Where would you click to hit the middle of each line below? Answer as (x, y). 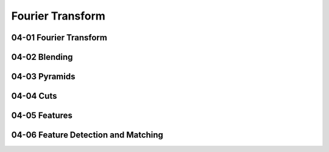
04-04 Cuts (34, 96)
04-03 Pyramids (43, 77)
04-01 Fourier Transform (59, 38)
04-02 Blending (42, 57)
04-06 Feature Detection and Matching (87, 135)
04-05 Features (42, 116)
